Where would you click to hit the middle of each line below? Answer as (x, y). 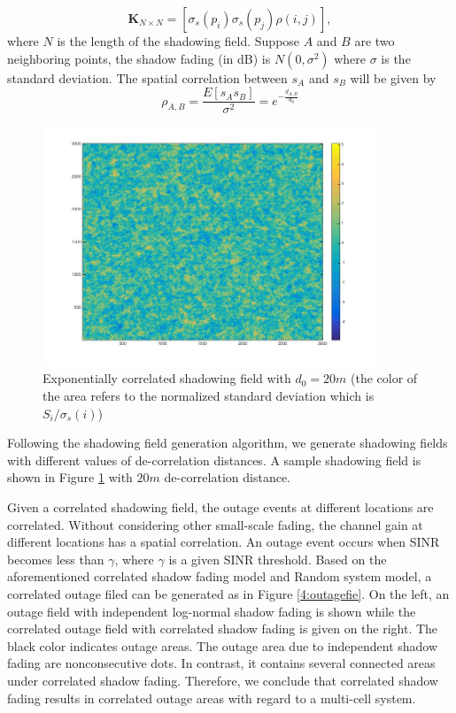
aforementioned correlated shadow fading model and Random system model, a (220, 576)
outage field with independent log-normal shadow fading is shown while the (212, 611)
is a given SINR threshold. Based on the (278, 559)
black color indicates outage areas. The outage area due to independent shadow (223, 645)
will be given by (393, 77)
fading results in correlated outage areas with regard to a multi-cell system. (212, 698)
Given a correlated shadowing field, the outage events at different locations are (220, 507)
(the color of (384, 378)
